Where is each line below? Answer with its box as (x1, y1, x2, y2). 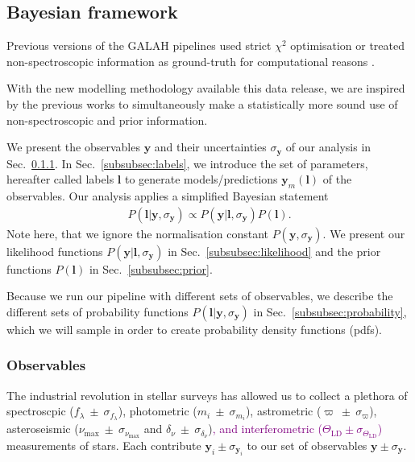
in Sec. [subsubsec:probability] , (253, 303, 407, 320)
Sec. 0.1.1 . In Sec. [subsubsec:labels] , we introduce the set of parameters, (6, 155, 368, 171)
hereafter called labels (6, 171, 114, 188)
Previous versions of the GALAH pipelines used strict (6, 37, 272, 54)
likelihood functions (6, 242, 103, 259)
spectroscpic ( (6, 402, 74, 419)
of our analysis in (285, 138, 371, 155)
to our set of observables (247, 436, 367, 453)
